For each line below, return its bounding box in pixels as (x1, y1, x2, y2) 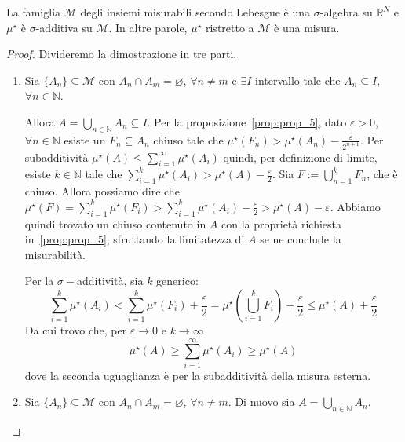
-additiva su (35, 19, 93, 35)
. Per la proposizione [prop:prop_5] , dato (147, 113, 347, 130)
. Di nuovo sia (228, 393, 295, 410)
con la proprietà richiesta (221, 215, 342, 232)
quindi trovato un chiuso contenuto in (24, 215, 206, 232)
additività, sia (76, 272, 144, 289)
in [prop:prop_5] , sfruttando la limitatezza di (24, 231, 245, 247)
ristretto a (205, 19, 254, 35)
